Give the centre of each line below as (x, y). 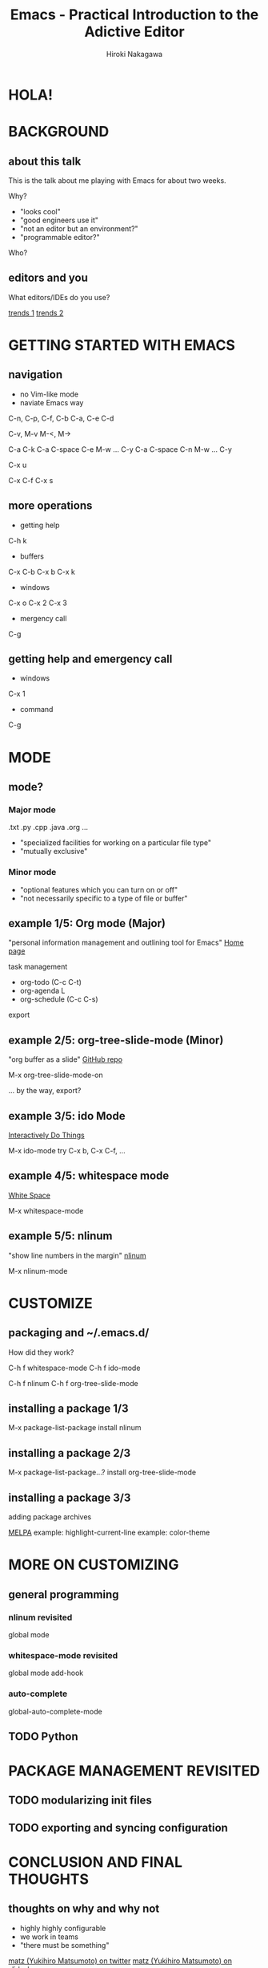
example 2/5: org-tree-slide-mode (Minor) (116, 1040)
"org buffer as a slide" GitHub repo (65, 1059)
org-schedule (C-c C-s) (59, 999)
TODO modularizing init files (80, 1801)
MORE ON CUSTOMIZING (94, 1565)
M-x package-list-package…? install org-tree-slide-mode (102, 1472)
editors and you (48, 278)
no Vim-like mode (49, 394)
